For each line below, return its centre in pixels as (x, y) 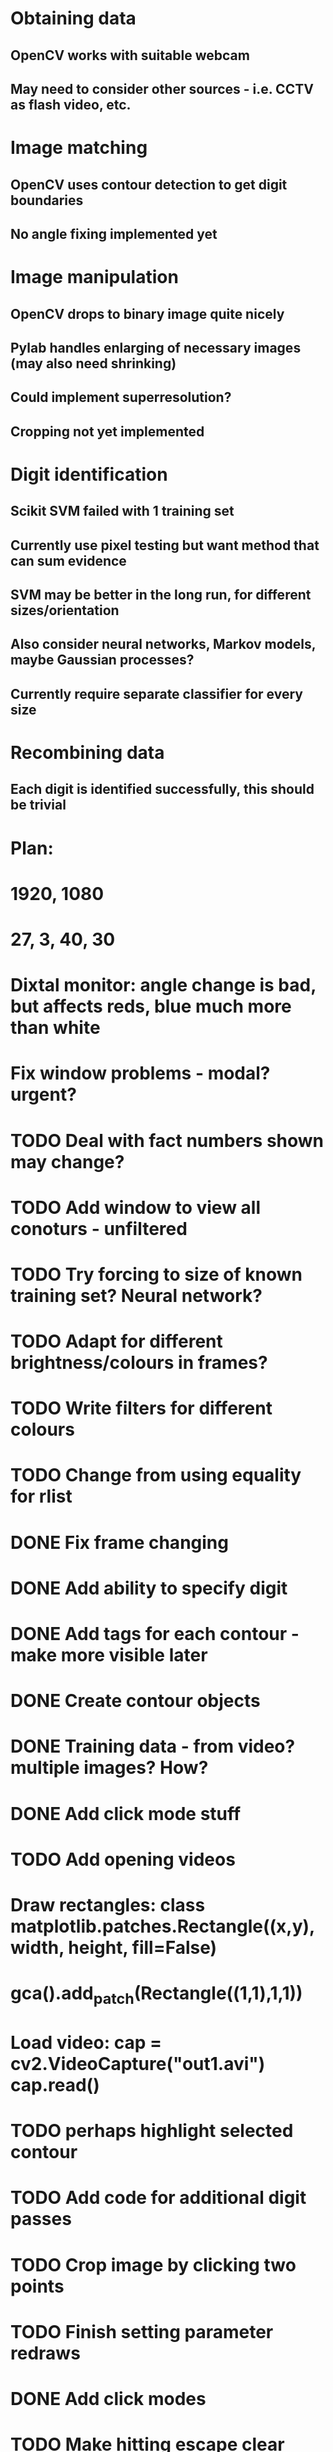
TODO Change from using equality (156, 1475)
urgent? (43, 1094)
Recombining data (87, 753)
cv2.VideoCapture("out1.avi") (138, 2063)
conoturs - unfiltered (99, 1228)
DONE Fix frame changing (119, 1542)
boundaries (47, 200)
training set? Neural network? (136, 1295)
